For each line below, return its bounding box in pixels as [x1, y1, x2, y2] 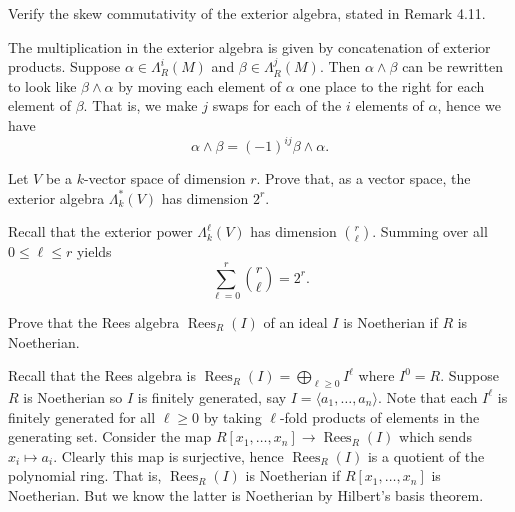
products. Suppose [8, 56, 121, 77]
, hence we [437, 95, 501, 116]
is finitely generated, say [137, 386, 287, 407]
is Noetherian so [23, 386, 123, 407]
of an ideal [263, 311, 328, 332]
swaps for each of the [212, 95, 342, 116]
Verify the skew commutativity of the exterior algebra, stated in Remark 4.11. [8, 3, 486, 23]
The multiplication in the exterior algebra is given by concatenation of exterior [8, 36, 491, 57]
